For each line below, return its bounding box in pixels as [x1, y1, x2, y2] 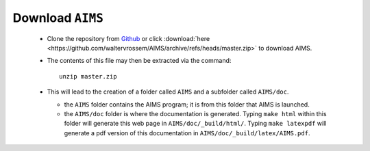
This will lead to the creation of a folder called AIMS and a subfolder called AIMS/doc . [47, 87, 289, 96]
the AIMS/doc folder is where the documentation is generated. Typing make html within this [64, 109, 327, 118]
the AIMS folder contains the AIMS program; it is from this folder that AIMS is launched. [64, 100, 310, 109]
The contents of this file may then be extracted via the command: [47, 57, 232, 65]
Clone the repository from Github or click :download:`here [47, 34, 210, 42]
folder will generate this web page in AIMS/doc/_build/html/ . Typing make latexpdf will [64, 120, 327, 128]
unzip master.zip [59, 72, 117, 80]
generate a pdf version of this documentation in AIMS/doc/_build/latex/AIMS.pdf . [64, 128, 310, 137]
